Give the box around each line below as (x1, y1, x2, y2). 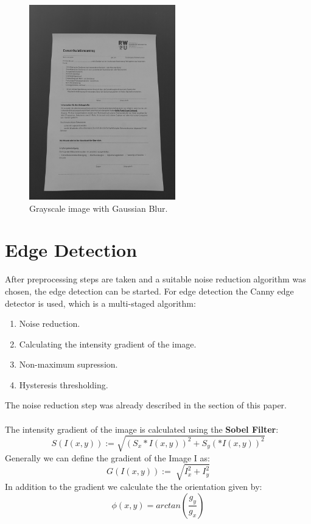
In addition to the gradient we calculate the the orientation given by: (5, 480, 262, 492)
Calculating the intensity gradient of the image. (19, 337, 197, 350)
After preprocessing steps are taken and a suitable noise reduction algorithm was (5, 273, 306, 285)
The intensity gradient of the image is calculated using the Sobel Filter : (5, 422, 279, 435)
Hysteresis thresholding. (19, 378, 108, 391)
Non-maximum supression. (19, 358, 118, 371)
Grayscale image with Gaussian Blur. (29, 201, 168, 214)
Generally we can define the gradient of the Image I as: (5, 451, 210, 464)
